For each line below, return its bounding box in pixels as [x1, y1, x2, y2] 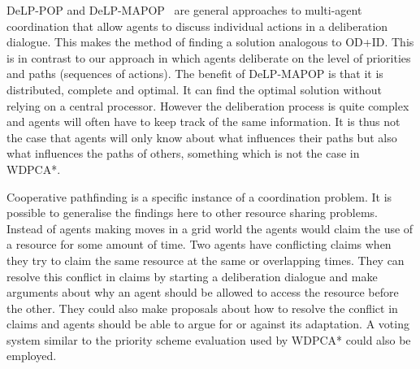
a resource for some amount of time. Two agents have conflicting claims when [6, 236, 392, 253]
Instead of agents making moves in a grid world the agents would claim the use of [6, 219, 414, 237]
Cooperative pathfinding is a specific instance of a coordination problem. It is [6, 188, 392, 205]
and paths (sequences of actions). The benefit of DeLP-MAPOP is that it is [6, 65, 383, 82]
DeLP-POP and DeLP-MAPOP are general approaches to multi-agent [6, 2, 362, 18]
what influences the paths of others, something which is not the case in [6, 145, 360, 162]
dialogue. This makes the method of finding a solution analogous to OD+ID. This [6, 33, 414, 50]
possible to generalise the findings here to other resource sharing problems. [6, 204, 378, 221]
